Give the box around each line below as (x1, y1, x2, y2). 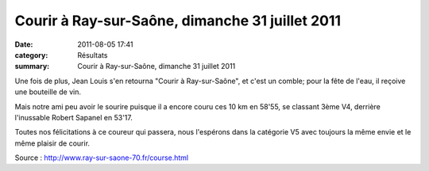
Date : (14, 40, 33, 49)
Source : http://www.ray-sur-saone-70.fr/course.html (14, 153, 189, 162)
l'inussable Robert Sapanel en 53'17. (14, 112, 133, 122)
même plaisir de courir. (14, 139, 91, 148)
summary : (14, 62, 50, 71)
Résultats (77, 50, 108, 59)
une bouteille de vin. (14, 87, 82, 97)
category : (14, 50, 48, 59)
